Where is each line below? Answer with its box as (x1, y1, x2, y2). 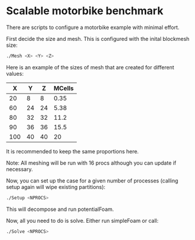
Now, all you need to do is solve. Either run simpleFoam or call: (6, 217, 159, 224)
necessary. (6, 165, 34, 172)
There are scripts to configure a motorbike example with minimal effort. (6, 24, 180, 31)
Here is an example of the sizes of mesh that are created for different (6, 63, 174, 71)
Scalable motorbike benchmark (6, 4, 164, 18)
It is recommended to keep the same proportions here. (6, 148, 139, 155)
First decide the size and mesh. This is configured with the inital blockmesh (6, 35, 190, 42)
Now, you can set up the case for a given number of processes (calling (6, 177, 178, 184)
